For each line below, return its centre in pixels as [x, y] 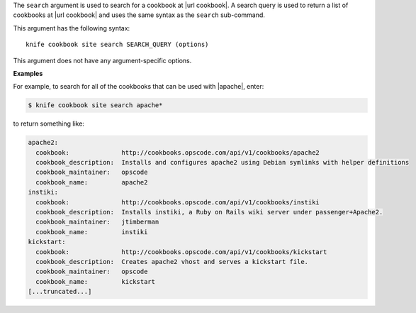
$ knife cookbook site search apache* [95, 105]
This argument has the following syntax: [72, 28]
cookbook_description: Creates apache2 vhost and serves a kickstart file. [172, 262]
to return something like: [49, 123]
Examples [28, 73]
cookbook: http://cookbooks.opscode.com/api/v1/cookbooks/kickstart [181, 252]
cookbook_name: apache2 [92, 182]
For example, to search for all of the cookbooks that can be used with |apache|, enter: [139, 87]
